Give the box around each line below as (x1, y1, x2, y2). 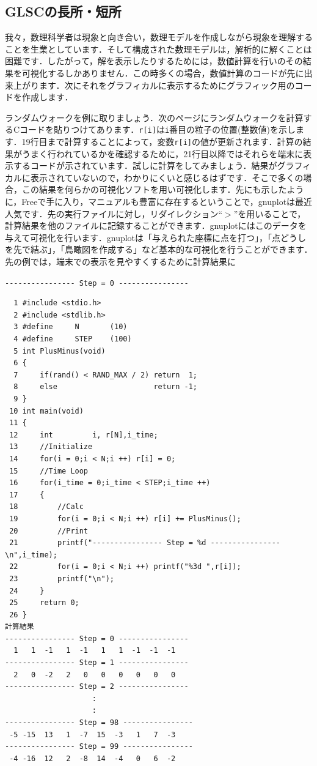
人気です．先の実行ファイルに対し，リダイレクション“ (5, 207, 223, 220)
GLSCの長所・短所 (5, 2, 122, 21)
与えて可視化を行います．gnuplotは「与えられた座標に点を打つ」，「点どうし (5, 231, 307, 244)
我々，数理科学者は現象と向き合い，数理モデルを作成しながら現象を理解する (5, 31, 313, 43)
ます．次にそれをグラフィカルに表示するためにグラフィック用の (38, 78, 295, 91)
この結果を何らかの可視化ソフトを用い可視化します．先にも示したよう (21, 183, 304, 196)
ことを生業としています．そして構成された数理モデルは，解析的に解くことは (5, 42, 312, 55)
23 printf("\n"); (9, 574, 114, 583)
